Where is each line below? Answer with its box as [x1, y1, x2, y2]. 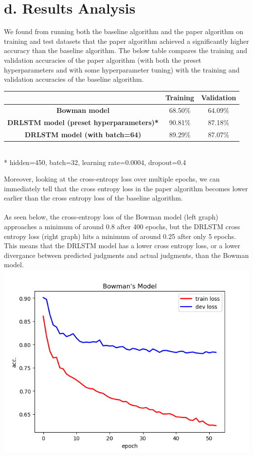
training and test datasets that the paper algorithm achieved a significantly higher [4, 36, 249, 46]
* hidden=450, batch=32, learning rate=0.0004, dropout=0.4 [4, 157, 186, 167]
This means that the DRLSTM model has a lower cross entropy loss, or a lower [4, 240, 240, 251]
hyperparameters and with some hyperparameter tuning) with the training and [4, 64, 240, 74]
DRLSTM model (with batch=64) [24, 129, 142, 139]
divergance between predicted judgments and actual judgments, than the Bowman [4, 250, 249, 260]
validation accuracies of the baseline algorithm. [4, 74, 144, 84]
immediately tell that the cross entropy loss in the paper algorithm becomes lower [4, 183, 248, 193]
